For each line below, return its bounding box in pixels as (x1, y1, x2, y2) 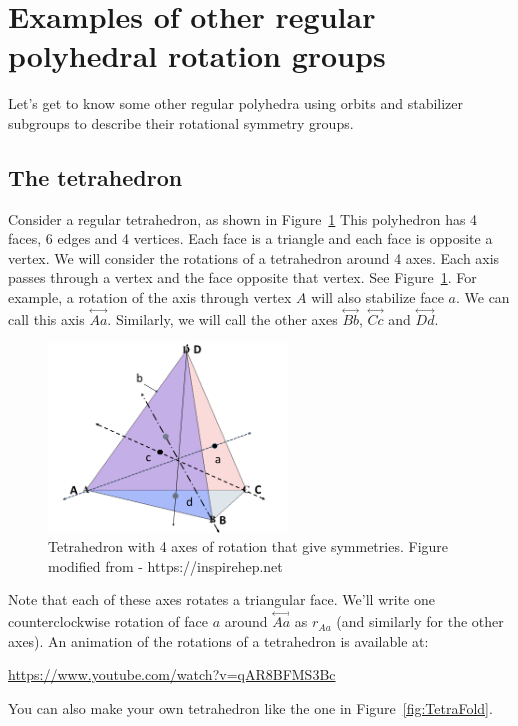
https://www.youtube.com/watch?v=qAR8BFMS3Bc (8, 664, 336, 685)
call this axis (8, 308, 85, 329)
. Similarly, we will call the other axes (107, 308, 338, 329)
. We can (455, 287, 510, 308)
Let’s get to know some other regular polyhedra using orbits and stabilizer (8, 93, 464, 114)
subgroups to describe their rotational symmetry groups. (8, 112, 354, 133)
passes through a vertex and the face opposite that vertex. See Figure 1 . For (8, 267, 477, 288)
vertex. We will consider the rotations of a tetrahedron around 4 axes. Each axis (8, 247, 500, 268)
